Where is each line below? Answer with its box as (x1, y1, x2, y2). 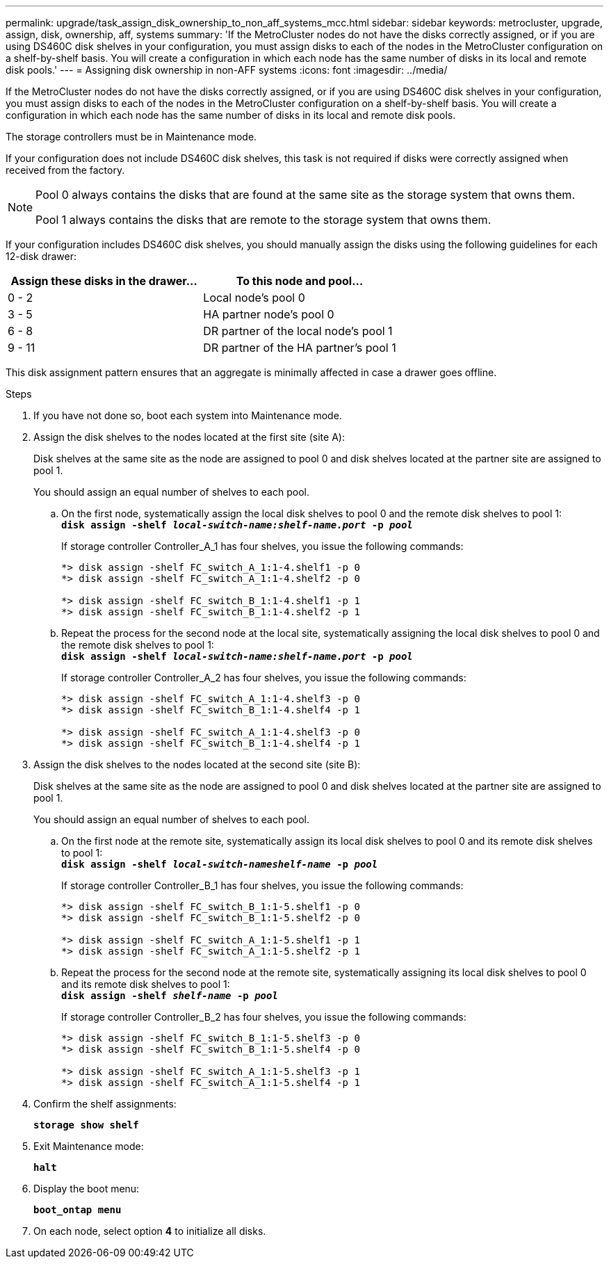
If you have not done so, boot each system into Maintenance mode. (33, 410, 342, 421)
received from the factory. (6, 164, 125, 176)
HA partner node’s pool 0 (203, 307, 334, 321)
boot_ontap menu (33, 1204, 122, 1215)
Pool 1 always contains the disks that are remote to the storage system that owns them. (35, 213, 492, 227)
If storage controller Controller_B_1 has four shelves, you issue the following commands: (61, 880, 464, 891)
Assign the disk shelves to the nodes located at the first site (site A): (33, 431, 345, 443)
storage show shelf (33, 1119, 139, 1131)
